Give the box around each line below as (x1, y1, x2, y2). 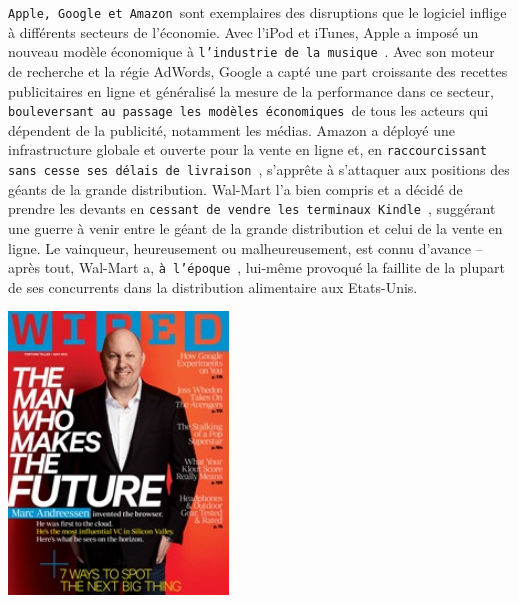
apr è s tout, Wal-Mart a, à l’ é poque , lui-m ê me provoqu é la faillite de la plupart (8, 257, 505, 278)
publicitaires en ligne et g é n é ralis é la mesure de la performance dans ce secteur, (8, 80, 494, 101)
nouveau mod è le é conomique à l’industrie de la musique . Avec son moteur (8, 41, 495, 62)
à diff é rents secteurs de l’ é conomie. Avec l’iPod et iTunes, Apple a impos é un (8, 21, 479, 42)
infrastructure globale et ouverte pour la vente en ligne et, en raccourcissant (8, 139, 487, 160)
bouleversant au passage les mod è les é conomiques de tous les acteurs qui (8, 100, 489, 121)
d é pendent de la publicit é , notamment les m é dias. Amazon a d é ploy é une (8, 119, 456, 140)
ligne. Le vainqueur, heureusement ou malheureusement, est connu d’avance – (8, 237, 483, 258)
